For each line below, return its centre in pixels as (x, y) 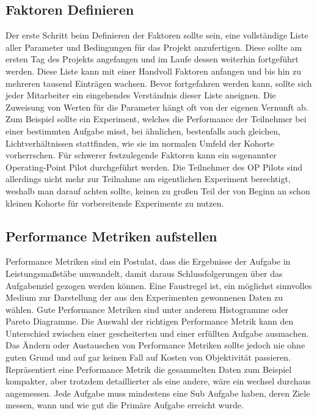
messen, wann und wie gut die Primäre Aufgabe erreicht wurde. (125, 405)
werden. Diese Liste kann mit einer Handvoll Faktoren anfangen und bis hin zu (153, 71)
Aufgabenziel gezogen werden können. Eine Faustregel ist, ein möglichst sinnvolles (159, 285)
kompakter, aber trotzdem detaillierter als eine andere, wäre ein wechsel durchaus (158, 381)
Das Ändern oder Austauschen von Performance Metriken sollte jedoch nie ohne (155, 345)
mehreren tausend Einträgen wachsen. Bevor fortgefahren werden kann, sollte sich (159, 83)
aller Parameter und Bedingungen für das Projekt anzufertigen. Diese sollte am (154, 47)
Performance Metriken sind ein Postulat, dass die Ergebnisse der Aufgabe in (148, 261)
